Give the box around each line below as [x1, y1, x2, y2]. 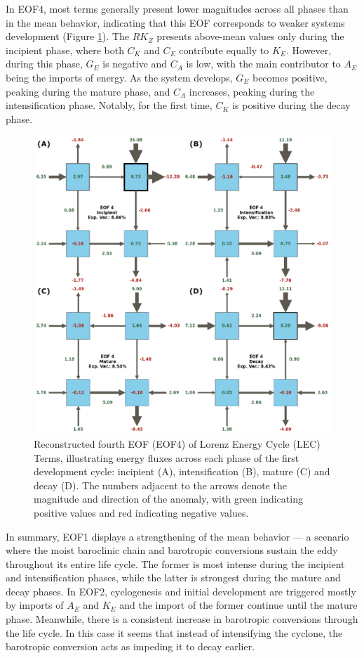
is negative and [102, 56, 168, 71]
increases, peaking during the [189, 84, 315, 98]
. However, [285, 42, 332, 57]
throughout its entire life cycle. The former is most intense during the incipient [6, 556, 345, 571]
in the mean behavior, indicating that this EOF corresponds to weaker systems [6, 15, 345, 30]
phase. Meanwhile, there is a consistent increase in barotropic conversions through [6, 612, 358, 626]
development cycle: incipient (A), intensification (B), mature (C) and [34, 464, 330, 479]
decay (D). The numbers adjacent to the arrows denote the [34, 477, 287, 492]
